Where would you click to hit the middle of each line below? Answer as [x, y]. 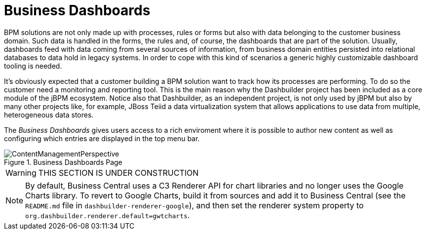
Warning [21, 173]
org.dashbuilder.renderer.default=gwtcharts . [108, 215]
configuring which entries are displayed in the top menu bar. [102, 138]
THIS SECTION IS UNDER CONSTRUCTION [118, 173]
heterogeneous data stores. [49, 115]
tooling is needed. [33, 66]
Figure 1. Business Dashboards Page [63, 162]
